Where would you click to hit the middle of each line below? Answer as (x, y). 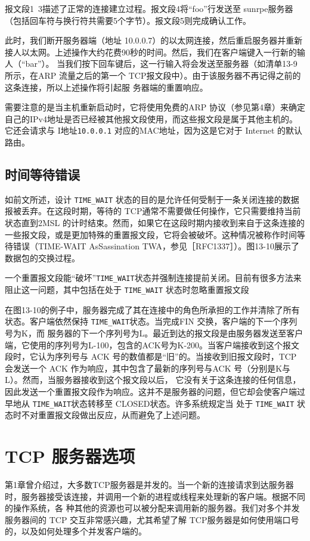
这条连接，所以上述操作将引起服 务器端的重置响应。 (106, 87)
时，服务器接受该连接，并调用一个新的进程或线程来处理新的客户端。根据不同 (155, 496)
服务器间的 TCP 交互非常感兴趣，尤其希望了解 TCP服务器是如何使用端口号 (152, 519)
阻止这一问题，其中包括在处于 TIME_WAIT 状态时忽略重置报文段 (127, 290)
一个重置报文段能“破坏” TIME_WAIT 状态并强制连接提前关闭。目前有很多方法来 (153, 278)
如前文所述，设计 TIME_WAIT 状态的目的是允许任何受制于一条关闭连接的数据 (152, 199)
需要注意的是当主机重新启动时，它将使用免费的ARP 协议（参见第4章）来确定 (155, 107)
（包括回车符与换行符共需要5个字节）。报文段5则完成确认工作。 (128, 20)
